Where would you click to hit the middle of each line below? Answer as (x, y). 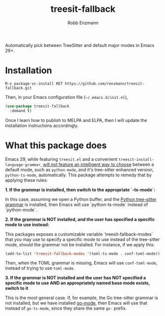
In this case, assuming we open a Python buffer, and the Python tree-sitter (81, 199)
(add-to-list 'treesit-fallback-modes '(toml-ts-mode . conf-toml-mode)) (83, 254)
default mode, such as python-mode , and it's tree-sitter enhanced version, (80, 169)
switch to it (17, 288)
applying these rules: (26, 180)
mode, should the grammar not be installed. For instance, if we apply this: (80, 244)
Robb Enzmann (83, 23)
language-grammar (23, 165)
